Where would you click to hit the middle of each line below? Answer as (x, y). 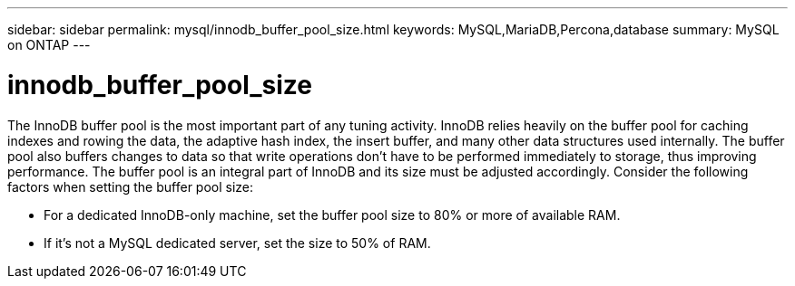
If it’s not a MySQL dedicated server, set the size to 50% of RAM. (237, 243)
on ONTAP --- (49, 45)
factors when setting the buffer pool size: (131, 186)
